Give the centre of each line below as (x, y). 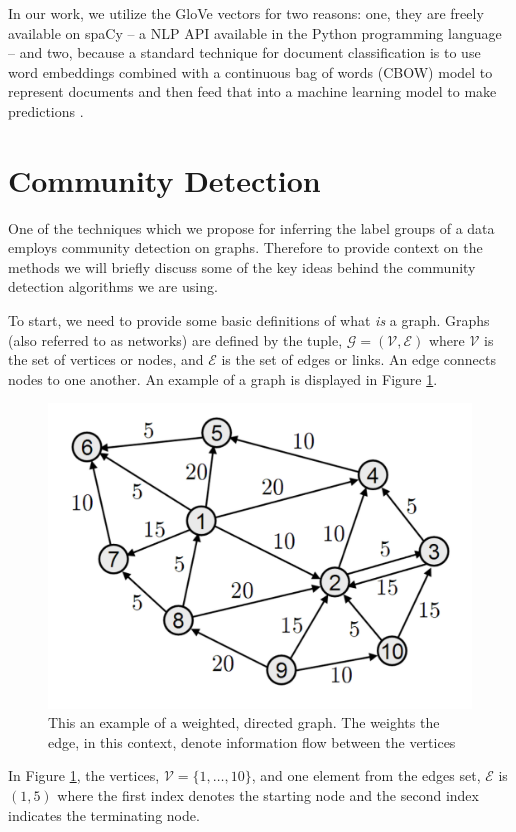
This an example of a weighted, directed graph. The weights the (244, 722)
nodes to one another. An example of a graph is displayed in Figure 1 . (223, 378)
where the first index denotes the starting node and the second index (268, 794)
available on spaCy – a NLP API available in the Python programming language (255, 32)
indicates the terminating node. (104, 814)
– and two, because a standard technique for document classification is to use (244, 52)
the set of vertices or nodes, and (106, 359)
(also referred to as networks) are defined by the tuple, (175, 339)
